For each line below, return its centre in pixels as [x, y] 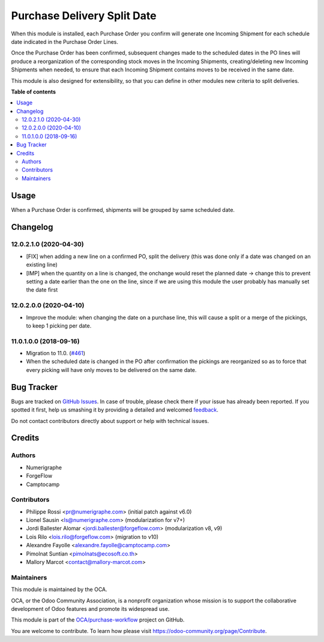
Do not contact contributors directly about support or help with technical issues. [110, 421]
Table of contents [34, 91]
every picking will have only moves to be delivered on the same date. [112, 370]
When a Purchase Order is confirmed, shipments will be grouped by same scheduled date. [123, 209]
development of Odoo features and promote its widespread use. [90, 608]
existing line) [42, 265]
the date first [42, 290]
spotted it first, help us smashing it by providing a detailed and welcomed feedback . [115, 410]
